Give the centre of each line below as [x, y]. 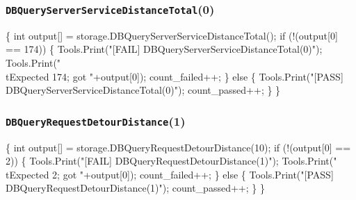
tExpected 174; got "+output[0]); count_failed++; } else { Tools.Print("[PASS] [175, 76]
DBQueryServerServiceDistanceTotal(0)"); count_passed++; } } [143, 90]
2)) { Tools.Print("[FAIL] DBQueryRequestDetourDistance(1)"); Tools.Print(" [171, 161]
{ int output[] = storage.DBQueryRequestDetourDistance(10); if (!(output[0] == [178, 147]
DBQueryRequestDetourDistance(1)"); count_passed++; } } [135, 188]
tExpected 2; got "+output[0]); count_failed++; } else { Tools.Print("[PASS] [170, 174]
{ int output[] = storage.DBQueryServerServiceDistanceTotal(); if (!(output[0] [172, 35]
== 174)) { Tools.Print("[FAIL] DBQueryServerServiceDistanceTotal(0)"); [164, 49]
